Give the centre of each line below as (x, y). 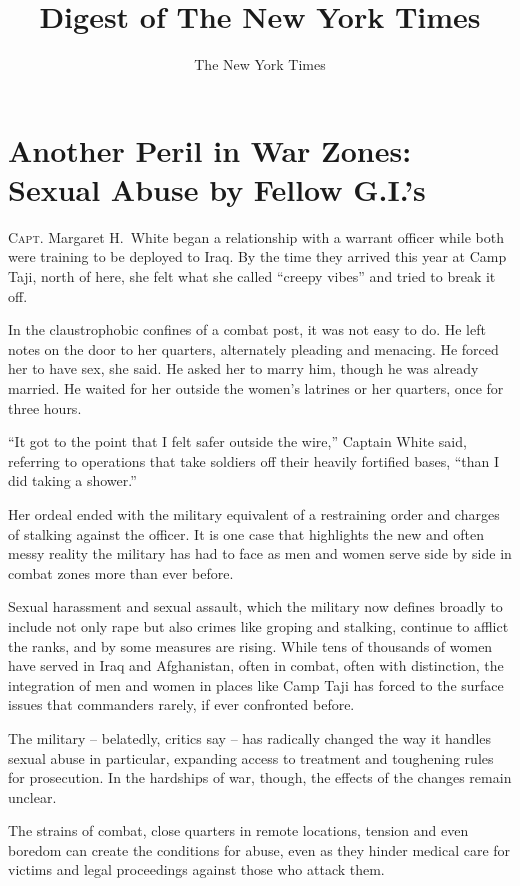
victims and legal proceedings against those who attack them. (196, 869)
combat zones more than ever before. (121, 572)
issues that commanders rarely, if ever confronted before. (181, 704)
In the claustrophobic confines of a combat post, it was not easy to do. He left (247, 329)
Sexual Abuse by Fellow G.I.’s (217, 188)
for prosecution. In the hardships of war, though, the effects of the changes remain (260, 777)
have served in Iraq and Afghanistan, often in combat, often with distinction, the (256, 665)
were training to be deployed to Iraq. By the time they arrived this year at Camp (257, 256)
